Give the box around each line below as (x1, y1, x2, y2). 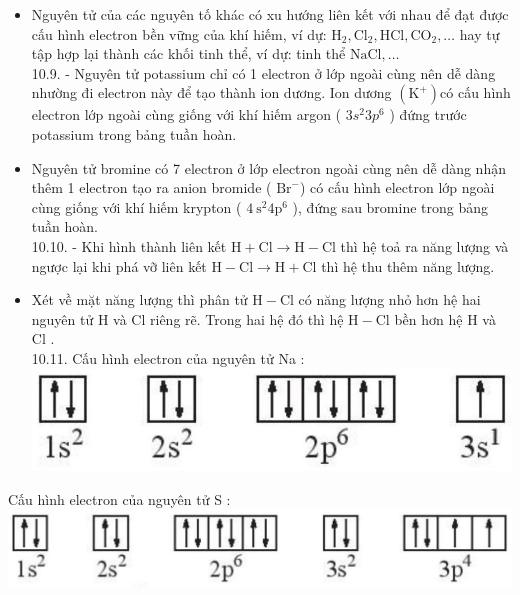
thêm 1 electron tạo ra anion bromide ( (31, 177, 272, 198)
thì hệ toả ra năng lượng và (340, 235, 509, 256)
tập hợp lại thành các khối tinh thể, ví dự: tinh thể (31, 43, 346, 64)
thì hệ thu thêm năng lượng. (321, 255, 495, 276)
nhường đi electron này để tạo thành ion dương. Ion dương (31, 82, 392, 103)
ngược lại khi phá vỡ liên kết (31, 255, 207, 276)
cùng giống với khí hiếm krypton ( (31, 196, 242, 217)
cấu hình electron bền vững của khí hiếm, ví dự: (31, 23, 327, 44)
